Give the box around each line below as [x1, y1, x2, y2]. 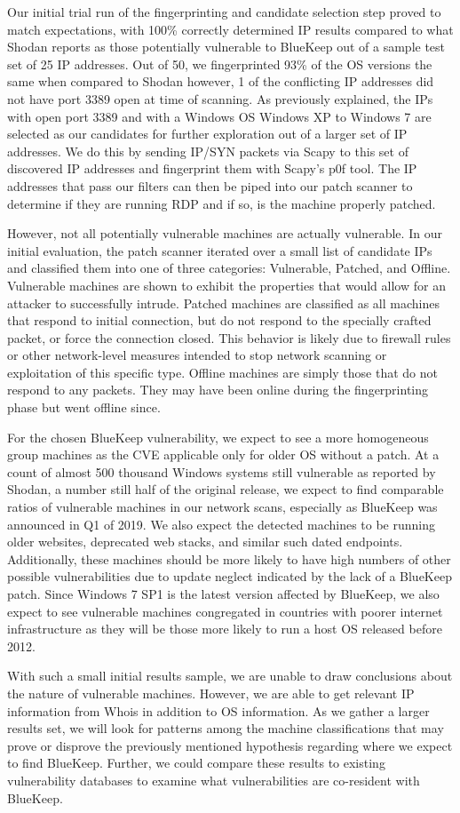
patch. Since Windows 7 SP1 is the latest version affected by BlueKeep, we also [7, 585, 440, 602]
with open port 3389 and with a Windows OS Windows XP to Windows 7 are [7, 107, 432, 125]
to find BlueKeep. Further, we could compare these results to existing [7, 753, 385, 772]
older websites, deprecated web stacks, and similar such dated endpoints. [7, 532, 403, 551]
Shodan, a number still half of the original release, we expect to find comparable [7, 480, 444, 498]
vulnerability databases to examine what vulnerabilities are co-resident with [7, 770, 420, 789]
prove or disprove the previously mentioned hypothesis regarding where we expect [7, 736, 453, 754]
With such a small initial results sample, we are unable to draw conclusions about [7, 666, 453, 685]
